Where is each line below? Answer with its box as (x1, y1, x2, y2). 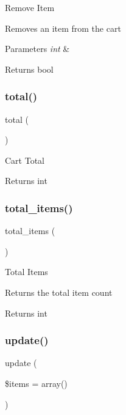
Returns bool (5, 62, 54, 75)
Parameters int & (5, 42, 70, 55)
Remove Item (5, 1, 55, 13)
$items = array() (5, 376, 68, 389)
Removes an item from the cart (5, 21, 121, 34)
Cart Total (5, 153, 44, 166)
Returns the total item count (5, 285, 113, 298)
